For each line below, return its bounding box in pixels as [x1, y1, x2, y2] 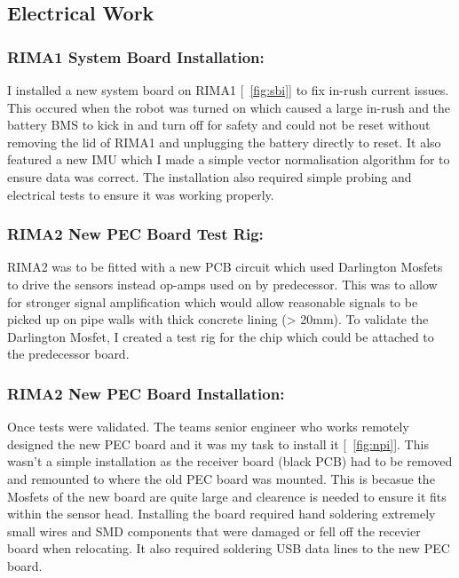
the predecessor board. [7, 344, 130, 363]
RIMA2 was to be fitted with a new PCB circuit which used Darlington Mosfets [7, 257, 443, 276]
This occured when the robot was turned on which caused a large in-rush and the [7, 98, 451, 116]
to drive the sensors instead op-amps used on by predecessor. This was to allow [7, 274, 438, 293]
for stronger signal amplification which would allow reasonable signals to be [7, 292, 418, 311]
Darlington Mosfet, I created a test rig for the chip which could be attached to [7, 327, 434, 345]
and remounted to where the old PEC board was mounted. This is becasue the [7, 469, 435, 487]
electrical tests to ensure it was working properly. [7, 185, 274, 203]
